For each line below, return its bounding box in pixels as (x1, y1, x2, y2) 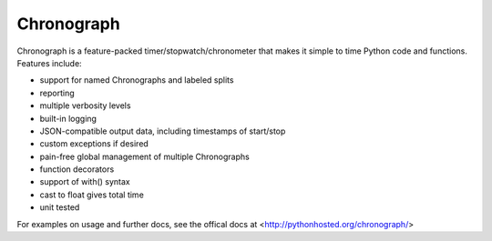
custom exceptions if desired (39, 138, 149, 149)
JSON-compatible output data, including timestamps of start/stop (39, 126, 286, 136)
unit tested (39, 202, 80, 213)
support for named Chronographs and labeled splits (39, 75, 234, 85)
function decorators (39, 164, 115, 175)
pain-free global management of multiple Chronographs (39, 151, 250, 162)
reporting (39, 87, 75, 98)
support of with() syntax (39, 176, 131, 187)
